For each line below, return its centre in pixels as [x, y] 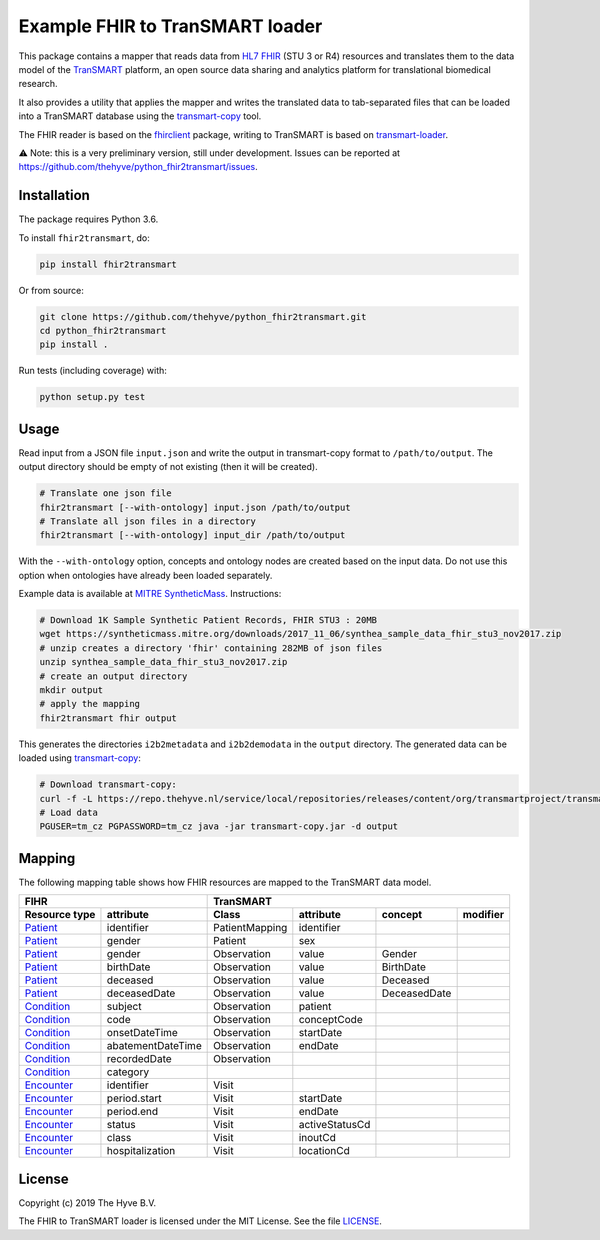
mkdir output [71, 690]
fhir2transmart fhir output [108, 718]
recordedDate [139, 1059]
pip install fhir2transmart [108, 264]
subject [124, 1007]
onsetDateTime [142, 1033]
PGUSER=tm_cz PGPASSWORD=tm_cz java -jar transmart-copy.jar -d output [219, 826]
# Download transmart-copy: [108, 784]
